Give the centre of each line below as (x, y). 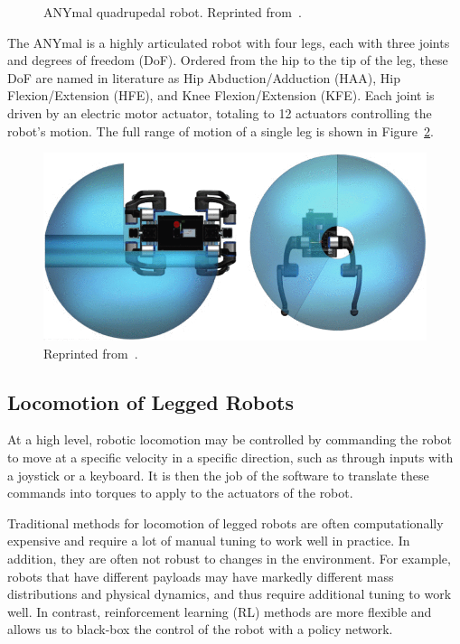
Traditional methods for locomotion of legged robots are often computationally (225, 523)
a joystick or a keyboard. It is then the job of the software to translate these (218, 475)
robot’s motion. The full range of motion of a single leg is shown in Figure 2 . (221, 131)
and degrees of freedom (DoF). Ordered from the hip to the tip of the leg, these (228, 60)
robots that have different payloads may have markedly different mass (201, 576)
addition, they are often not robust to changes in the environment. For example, (229, 558)
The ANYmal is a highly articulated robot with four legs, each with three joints (229, 42)
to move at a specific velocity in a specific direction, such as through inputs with (230, 457)
